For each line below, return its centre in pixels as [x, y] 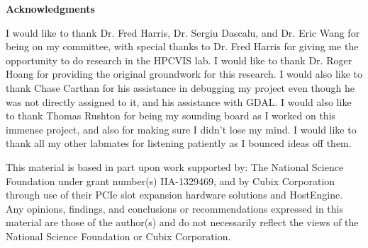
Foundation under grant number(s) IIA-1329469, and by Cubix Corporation [171, 181]
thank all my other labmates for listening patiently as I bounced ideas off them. [179, 143]
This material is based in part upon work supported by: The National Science [175, 166]
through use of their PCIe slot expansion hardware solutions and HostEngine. [174, 195]
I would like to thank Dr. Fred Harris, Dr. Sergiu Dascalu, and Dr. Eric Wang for [183, 32]
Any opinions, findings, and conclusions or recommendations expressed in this [174, 208]
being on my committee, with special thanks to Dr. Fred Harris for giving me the [182, 46]
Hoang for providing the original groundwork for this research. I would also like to [184, 74]
